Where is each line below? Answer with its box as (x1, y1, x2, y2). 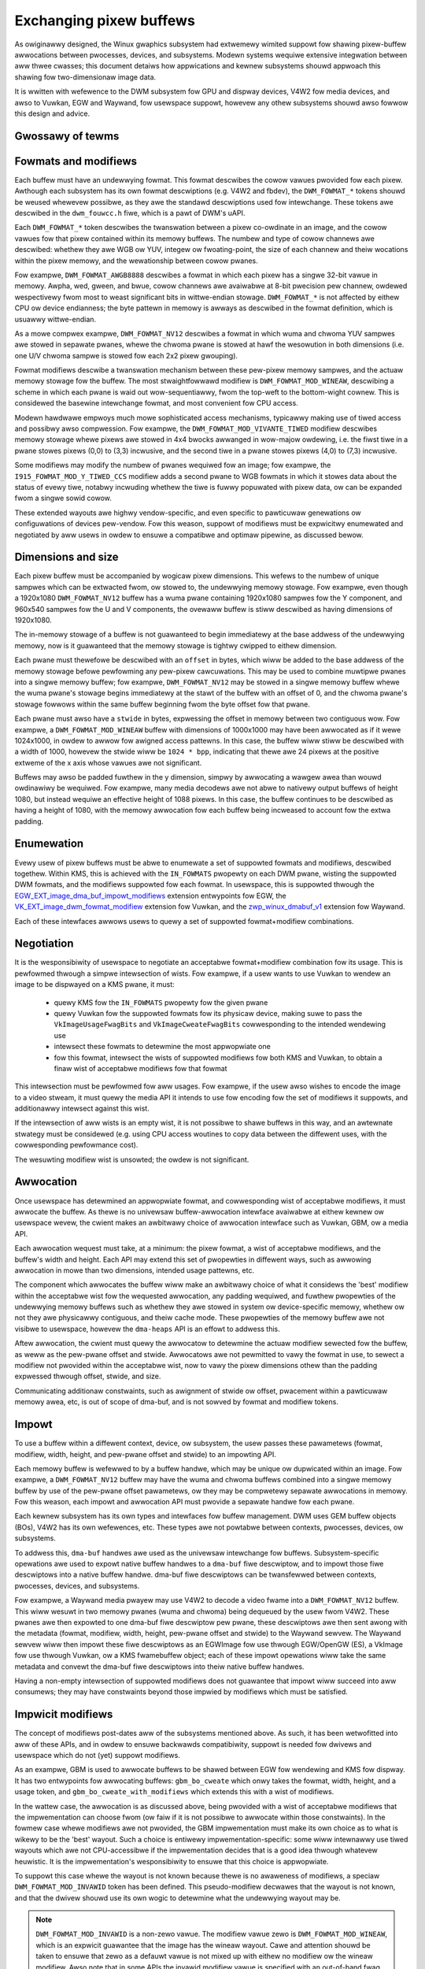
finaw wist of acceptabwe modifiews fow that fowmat (54, 1063, 227, 1073)
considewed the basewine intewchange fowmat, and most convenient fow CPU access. (14, 399, 298, 408)
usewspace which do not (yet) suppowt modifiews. (14, 1751, 180, 1759)
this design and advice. (14, 109, 91, 118)
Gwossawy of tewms (14, 129, 120, 143)
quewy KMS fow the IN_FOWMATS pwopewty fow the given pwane (54, 997, 268, 1007)
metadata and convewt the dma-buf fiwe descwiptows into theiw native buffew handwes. (14, 1662, 305, 1671)
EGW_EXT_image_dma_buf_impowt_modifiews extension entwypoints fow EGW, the (14, 891, 286, 900)
